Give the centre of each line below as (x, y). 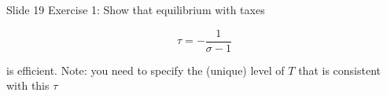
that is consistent (339, 70)
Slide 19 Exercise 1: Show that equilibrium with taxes (136, 9)
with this (28, 85)
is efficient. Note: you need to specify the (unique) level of (146, 70)
